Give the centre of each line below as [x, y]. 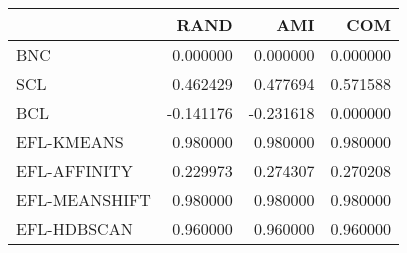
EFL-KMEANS [70, 141]
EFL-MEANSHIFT [83, 199]
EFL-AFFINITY [74, 170]
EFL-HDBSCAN [74, 228]
